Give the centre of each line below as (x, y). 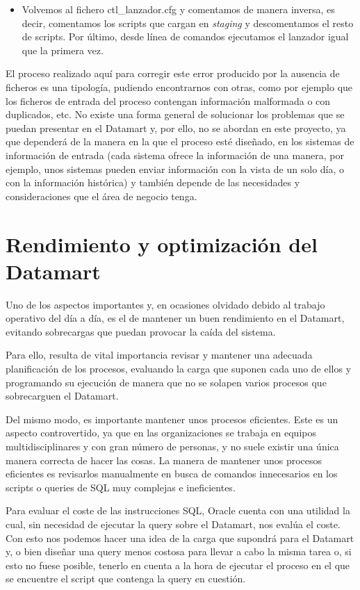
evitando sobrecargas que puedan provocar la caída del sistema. (141, 331)
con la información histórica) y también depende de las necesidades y (153, 182)
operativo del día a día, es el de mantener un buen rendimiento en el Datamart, (175, 318)
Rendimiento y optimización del (162, 244)
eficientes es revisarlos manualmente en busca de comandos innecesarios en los (172, 474)
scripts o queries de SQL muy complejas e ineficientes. (121, 487)
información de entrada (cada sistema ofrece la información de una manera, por (175, 155)
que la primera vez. (63, 50)
